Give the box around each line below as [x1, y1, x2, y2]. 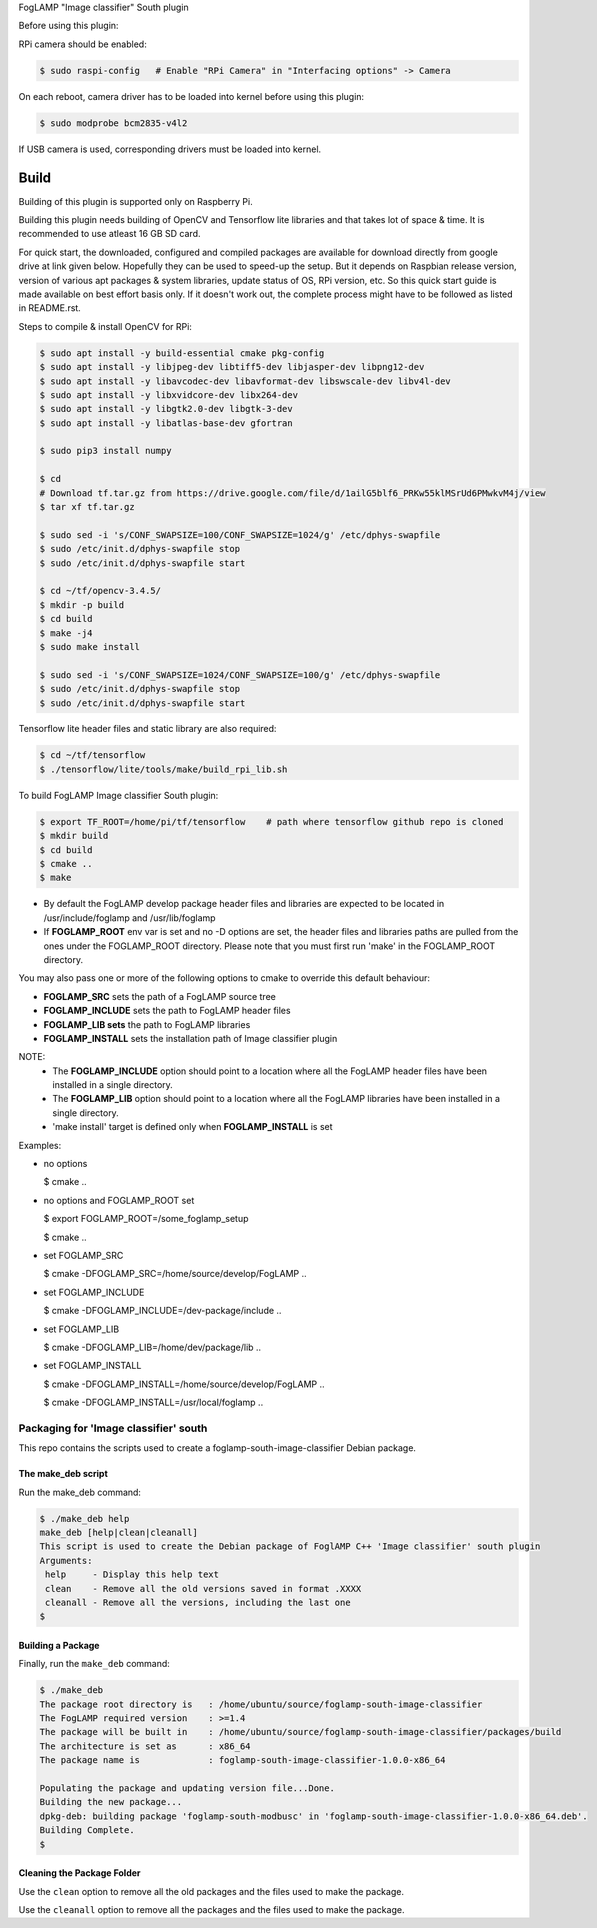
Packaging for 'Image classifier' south [18, 1421, 208, 1435]
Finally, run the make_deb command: [18, 1658, 170, 1670]
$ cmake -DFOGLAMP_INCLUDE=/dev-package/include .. [43, 1305, 282, 1317]
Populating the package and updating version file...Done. [39, 1783, 335, 1794]
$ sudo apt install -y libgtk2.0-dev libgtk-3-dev [39, 403, 294, 415]
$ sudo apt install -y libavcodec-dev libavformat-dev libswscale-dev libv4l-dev [39, 375, 452, 387]
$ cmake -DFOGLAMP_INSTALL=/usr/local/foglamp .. [43, 1396, 264, 1409]
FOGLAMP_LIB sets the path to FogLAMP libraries [43, 1018, 251, 1030]
